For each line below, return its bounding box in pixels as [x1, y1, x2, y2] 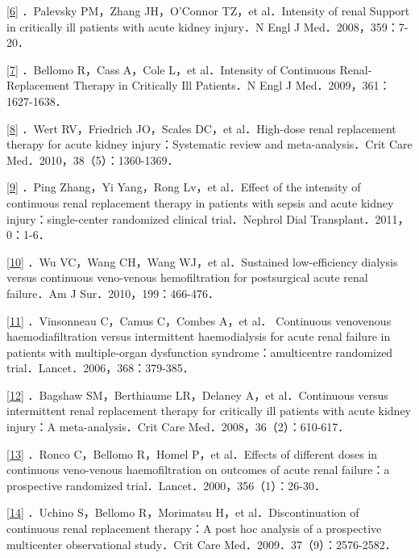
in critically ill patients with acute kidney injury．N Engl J [6, 18, 301, 35]
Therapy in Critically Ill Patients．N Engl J [73, 77, 292, 94]
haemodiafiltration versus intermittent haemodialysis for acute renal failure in [6, 328, 391, 345]
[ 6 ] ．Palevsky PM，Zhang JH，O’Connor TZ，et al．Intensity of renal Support [6, 2, 410, 19]
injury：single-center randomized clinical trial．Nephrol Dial [6, 210, 307, 227]
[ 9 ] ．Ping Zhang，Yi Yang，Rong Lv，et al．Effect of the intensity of [6, 178, 361, 195]
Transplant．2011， [310, 210, 409, 227]
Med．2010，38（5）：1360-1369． [6, 151, 179, 168]
